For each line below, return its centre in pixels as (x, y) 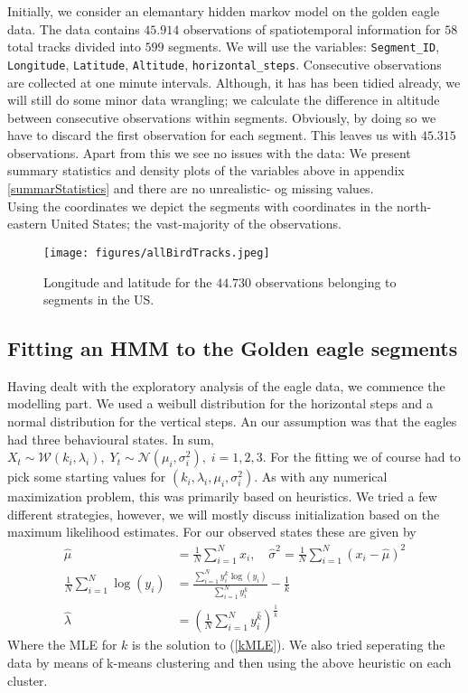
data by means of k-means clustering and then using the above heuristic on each (229, 663)
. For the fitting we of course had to (361, 457)
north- (414, 206)
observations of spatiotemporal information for (312, 28)
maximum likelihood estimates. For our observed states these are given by (212, 532)
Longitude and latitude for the (128, 281)
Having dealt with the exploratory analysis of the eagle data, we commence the (226, 385)
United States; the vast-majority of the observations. (196, 224)
